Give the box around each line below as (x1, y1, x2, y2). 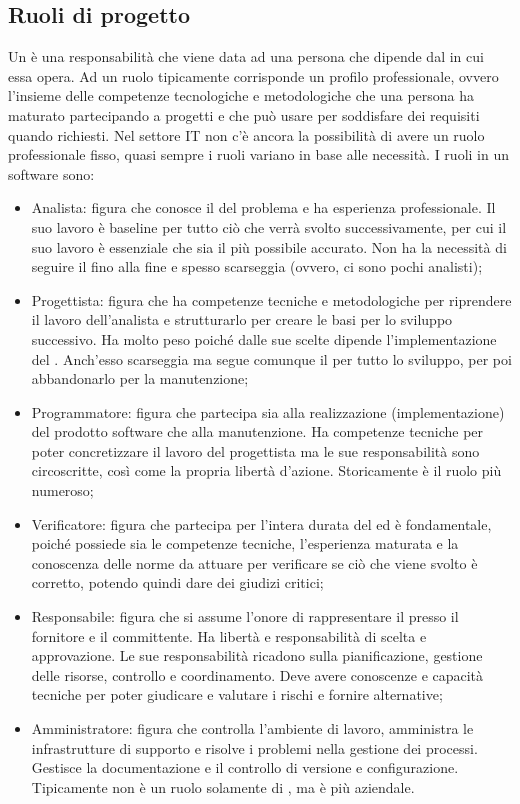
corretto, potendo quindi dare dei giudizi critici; (31, 572, 324, 593)
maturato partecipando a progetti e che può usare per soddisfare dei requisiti (8, 104, 480, 125)
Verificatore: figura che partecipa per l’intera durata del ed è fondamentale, (31, 513, 492, 534)
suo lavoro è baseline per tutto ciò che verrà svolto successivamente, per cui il (31, 216, 507, 237)
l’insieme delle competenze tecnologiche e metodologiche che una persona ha (8, 85, 475, 106)
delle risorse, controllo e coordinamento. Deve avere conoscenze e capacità (31, 664, 484, 685)
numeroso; (31, 480, 94, 501)
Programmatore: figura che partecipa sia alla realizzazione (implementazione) (31, 401, 505, 422)
